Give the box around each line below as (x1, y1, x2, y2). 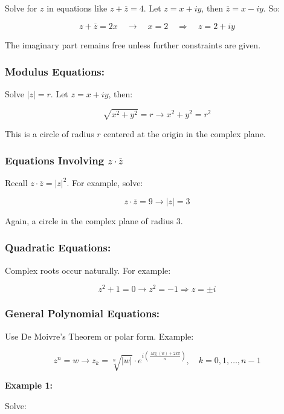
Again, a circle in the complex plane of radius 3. (5, 214, 183, 227)
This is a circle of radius (5, 127, 94, 140)
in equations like (47, 2, 108, 14)
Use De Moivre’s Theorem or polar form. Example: (5, 329, 194, 342)
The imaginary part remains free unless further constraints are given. (5, 38, 261, 51)
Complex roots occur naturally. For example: (5, 264, 171, 276)
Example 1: (5, 379, 53, 392)
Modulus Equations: (5, 64, 105, 79)
